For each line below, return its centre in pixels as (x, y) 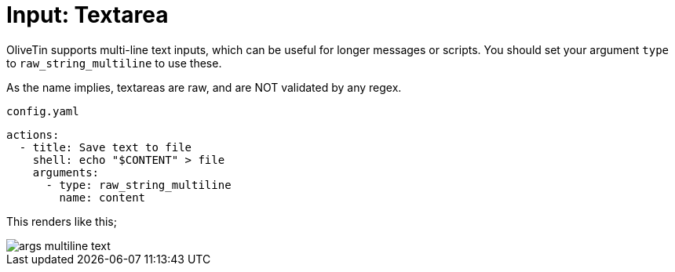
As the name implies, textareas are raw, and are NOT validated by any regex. (204, 87)
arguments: (66, 172)
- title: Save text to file (106, 147)
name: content (102, 197)
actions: (33, 134)
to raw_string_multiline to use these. (114, 63)
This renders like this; (62, 221)
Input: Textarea (88, 15)
